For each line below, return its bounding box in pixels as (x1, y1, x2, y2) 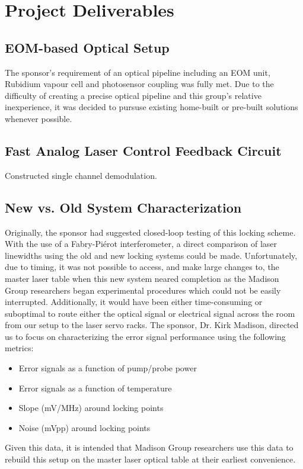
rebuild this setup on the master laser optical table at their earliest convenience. (5, 453, 296, 465)
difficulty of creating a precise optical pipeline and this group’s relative (5, 89, 261, 101)
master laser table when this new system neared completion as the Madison (5, 272, 279, 284)
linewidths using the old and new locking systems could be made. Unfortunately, (5, 249, 298, 261)
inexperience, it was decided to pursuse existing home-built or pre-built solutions (5, 101, 298, 113)
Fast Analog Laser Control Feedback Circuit (5, 141, 282, 159)
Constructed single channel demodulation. (5, 169, 157, 181)
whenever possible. (5, 112, 72, 124)
